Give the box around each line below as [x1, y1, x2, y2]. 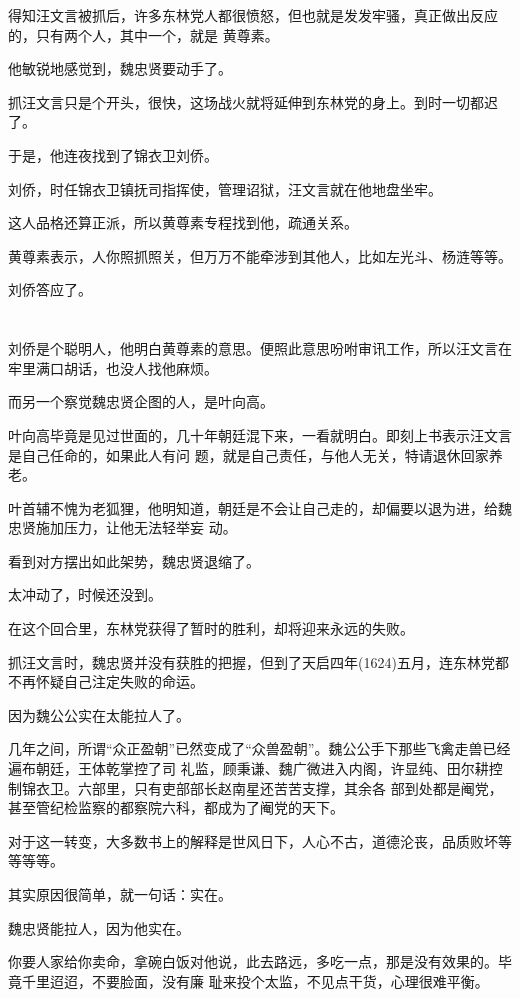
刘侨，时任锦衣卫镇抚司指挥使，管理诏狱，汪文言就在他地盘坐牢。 [8, 178, 442, 199]
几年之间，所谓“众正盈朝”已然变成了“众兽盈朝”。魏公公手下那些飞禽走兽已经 [8, 738, 511, 759]
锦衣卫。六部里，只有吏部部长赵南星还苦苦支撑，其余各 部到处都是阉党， [21, 777, 503, 798]
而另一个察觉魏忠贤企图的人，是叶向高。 [8, 391, 274, 412]
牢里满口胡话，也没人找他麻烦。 [8, 357, 218, 378]
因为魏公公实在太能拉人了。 [8, 704, 190, 725]
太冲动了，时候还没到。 [8, 584, 162, 605]
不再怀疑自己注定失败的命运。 [8, 671, 204, 692]
